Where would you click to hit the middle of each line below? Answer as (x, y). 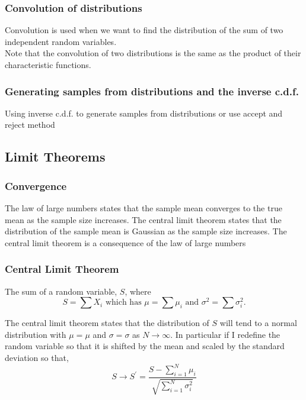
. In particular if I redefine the (225, 334)
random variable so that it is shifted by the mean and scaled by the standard (145, 346)
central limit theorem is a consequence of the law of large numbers (125, 242)
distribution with (36, 334)
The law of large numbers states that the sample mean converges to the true (144, 208)
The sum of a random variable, (61, 291)
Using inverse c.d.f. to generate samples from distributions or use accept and (144, 113)
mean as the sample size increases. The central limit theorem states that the (143, 219)
